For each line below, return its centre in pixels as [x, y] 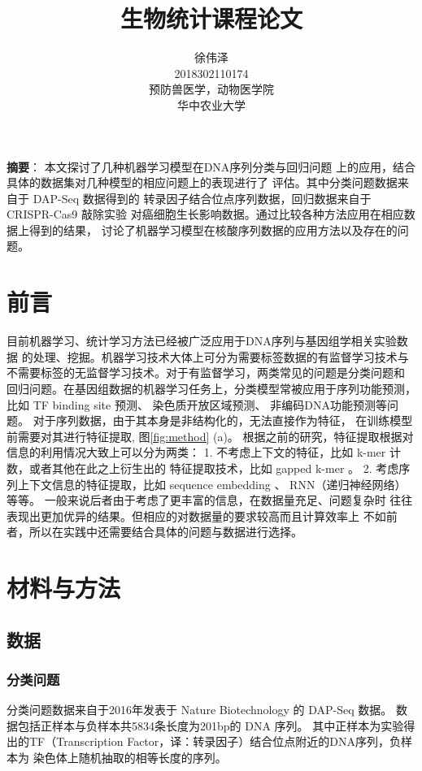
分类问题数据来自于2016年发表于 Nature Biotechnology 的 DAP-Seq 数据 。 [200, 710]
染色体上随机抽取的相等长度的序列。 [130, 758]
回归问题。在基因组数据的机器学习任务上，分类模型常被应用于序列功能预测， [211, 388]
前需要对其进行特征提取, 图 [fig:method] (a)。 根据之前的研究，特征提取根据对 [210, 436]
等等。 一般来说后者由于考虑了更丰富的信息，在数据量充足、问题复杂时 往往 [210, 500]
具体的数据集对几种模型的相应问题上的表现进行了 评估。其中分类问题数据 [202, 182]
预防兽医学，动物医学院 [211, 89]
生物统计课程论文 [211, 18]
